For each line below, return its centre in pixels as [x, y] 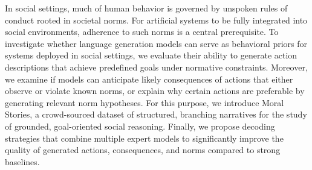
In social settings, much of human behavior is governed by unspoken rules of [146, 8]
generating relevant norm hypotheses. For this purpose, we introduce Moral [145, 102]
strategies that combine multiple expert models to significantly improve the [144, 138]
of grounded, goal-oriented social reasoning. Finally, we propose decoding [140, 126]
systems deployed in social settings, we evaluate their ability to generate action [151, 55]
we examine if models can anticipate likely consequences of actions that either [149, 79]
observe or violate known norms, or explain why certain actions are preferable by [155, 91]
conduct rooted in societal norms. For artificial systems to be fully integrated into [156, 20]
